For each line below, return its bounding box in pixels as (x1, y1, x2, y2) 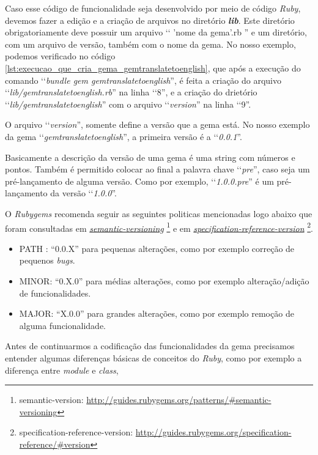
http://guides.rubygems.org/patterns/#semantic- (86, 393, 272, 406)
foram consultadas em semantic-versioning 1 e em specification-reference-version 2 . (5, 220, 314, 234)
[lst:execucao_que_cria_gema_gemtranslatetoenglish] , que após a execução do (5, 61, 301, 74)
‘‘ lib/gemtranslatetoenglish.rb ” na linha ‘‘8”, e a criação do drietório (5, 86, 257, 98)
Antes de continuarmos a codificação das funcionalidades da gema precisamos (5, 339, 295, 352)
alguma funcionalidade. (19, 319, 106, 331)
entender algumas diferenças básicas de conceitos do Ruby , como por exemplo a (5, 351, 302, 364)
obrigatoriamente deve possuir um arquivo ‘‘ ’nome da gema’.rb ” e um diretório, (5, 26, 307, 39)
